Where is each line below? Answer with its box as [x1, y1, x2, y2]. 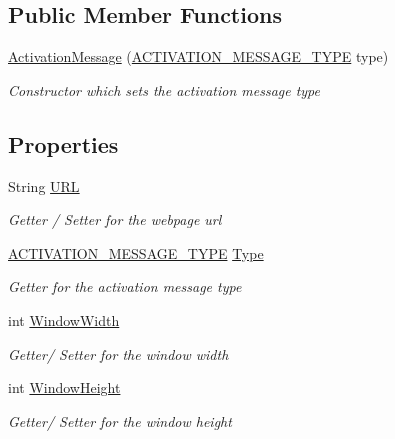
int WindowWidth [8, 309, 120, 330]
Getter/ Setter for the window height [8, 410, 232, 431]
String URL [8, 175, 80, 196]
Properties [8, 128, 119, 159]
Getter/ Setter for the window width [8, 343, 229, 364]
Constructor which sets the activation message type [8, 79, 321, 100]
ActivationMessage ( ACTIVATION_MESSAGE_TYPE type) [8, 46, 389, 67]
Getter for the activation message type [8, 276, 242, 297]
